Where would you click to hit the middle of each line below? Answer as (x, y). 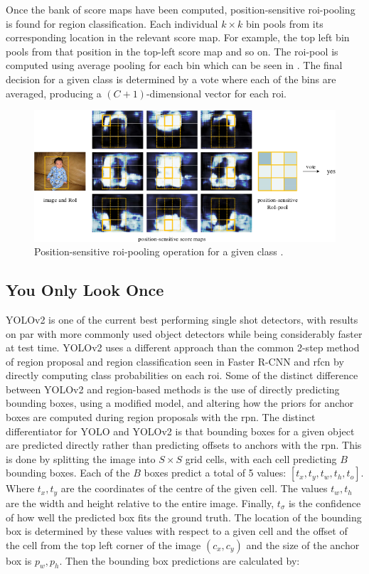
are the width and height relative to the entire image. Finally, (140, 503)
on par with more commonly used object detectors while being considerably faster (184, 333)
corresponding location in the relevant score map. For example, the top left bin (178, 37)
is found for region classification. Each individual (112, 23)
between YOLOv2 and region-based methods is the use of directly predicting (173, 389)
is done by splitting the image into (81, 458)
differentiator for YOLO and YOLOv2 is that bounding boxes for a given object (180, 431)
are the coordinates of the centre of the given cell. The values (194, 488)
